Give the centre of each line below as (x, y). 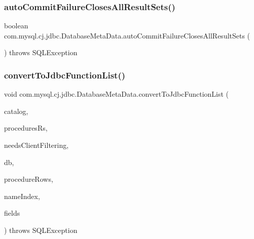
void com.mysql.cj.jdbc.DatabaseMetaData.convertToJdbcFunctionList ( (117, 94)
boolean (16, 26)
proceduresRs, (26, 128)
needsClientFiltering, (37, 145)
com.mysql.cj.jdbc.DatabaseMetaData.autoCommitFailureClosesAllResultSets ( (127, 35)
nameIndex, (22, 196)
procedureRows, (29, 179)
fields (12, 213)
